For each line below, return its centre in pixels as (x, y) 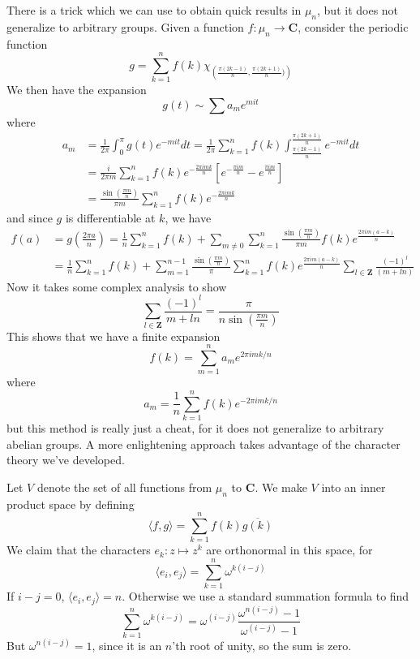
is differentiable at (110, 217)
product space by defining (71, 504)
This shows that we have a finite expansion (114, 336)
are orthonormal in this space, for (289, 550)
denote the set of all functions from (124, 487)
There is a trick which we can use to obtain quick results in (154, 10)
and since (30, 217)
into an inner (354, 487)
